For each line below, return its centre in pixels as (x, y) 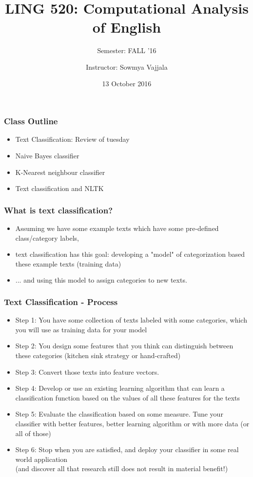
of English (127, 27)
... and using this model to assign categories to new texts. (101, 280)
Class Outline (31, 121)
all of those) (33, 433)
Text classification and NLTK (59, 188)
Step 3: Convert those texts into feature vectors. (87, 372)
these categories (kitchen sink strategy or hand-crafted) (98, 355)
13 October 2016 (127, 83)
